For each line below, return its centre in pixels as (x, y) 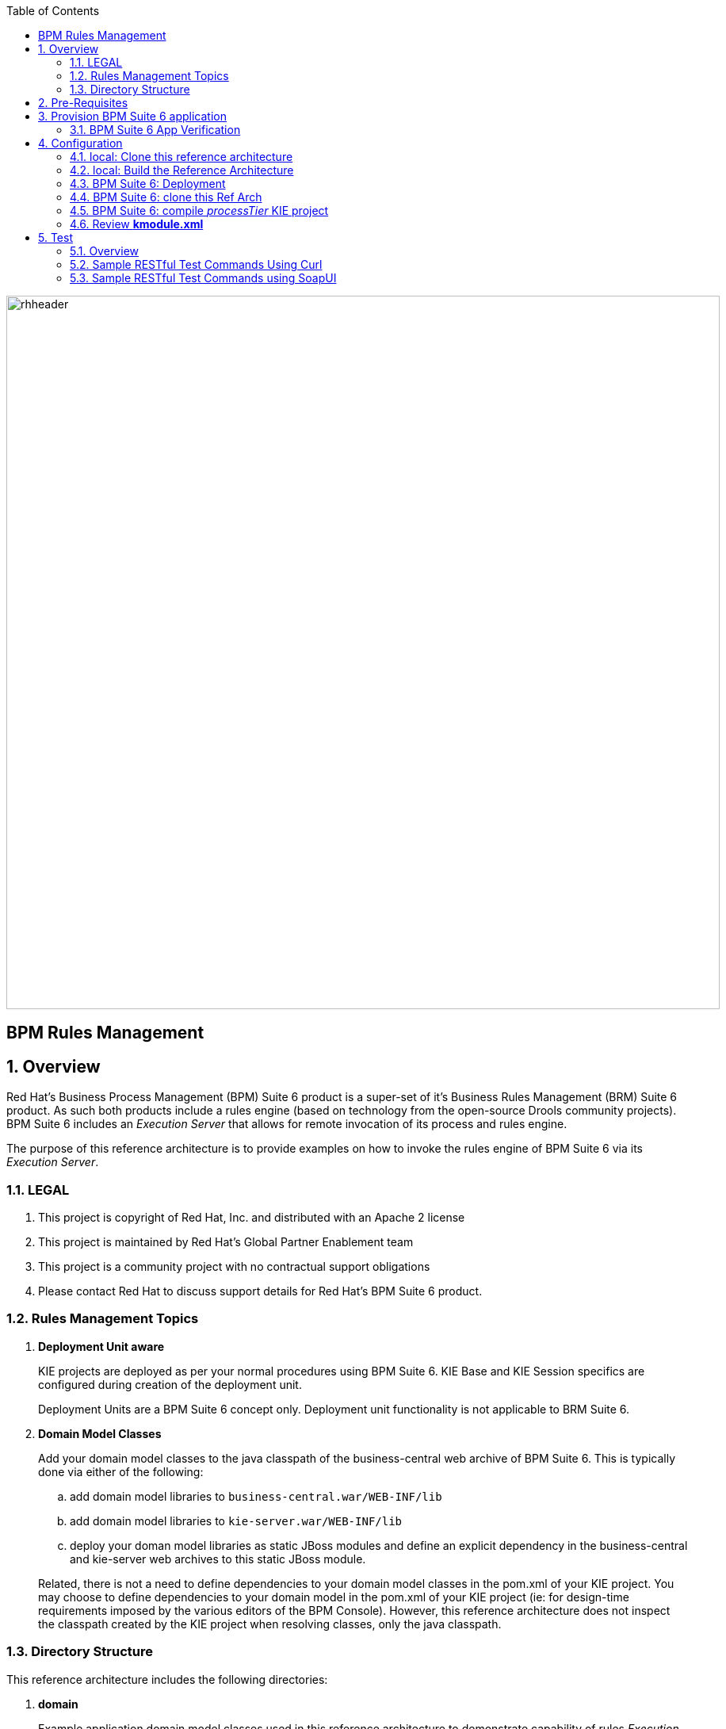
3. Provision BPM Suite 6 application (132, 116)
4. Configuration (80, 143)
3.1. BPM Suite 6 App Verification (155, 130)
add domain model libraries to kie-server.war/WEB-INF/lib (236, 1521)
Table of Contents (53, 11)
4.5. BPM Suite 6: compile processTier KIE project (199, 210)
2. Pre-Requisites (83, 103)
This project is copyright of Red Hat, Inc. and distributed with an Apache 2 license (252, 1218)
